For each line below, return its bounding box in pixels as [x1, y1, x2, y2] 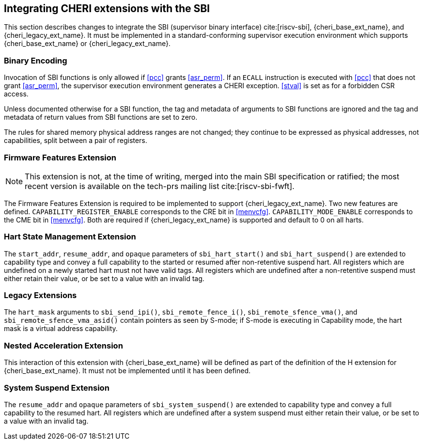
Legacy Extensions [4, 290, 77, 301]
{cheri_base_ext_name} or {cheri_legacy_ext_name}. [4, 39, 171, 48]
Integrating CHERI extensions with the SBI [4, 2, 210, 15]
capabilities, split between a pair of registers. [4, 136, 147, 145]
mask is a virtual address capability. [4, 324, 118, 333]
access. [4, 90, 29, 98]
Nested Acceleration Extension [4, 340, 123, 350]
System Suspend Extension [4, 382, 110, 393]
